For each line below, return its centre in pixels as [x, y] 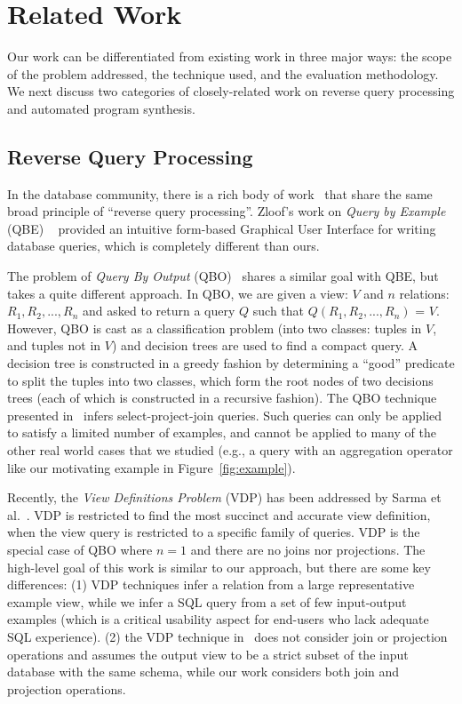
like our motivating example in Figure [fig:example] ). [151, 467]
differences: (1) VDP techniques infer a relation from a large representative [211, 584]
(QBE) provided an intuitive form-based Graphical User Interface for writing [222, 228]
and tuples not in [54, 345]
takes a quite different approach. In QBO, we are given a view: [178, 293]
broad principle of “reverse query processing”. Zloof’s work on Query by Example [227, 211]
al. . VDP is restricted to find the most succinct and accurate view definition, [219, 514]
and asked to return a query [159, 311]
